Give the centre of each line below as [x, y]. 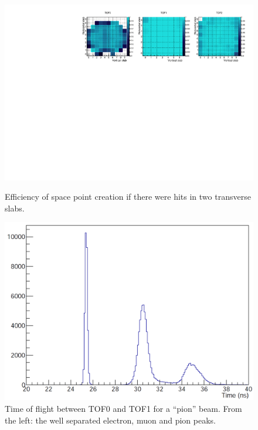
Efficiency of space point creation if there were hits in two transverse [128, 197]
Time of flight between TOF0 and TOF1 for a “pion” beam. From [123, 408]
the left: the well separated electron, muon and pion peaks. [110, 420]
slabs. [15, 208]
